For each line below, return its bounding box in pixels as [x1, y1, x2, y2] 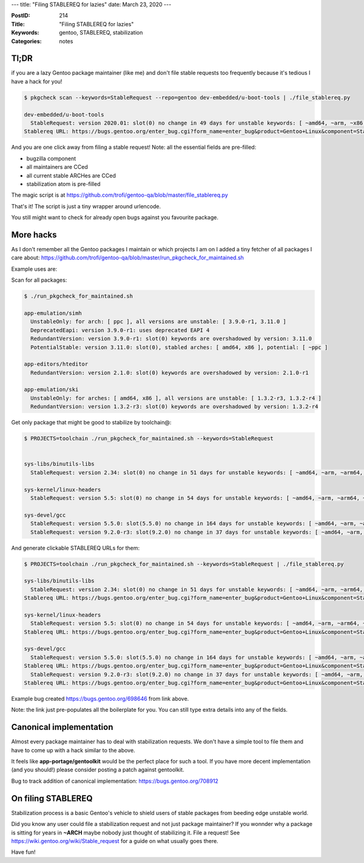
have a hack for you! [11, 78, 62, 85]
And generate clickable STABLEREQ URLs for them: [11, 544, 140, 551]
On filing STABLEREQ [11, 793, 93, 803]
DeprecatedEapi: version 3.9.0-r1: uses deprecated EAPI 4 [30, 327, 210, 333]
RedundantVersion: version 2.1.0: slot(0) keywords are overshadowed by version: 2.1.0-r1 [30, 369, 309, 376]
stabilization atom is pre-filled [26, 180, 101, 188]
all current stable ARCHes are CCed [26, 172, 116, 179]
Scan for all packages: [11, 276, 67, 284]
